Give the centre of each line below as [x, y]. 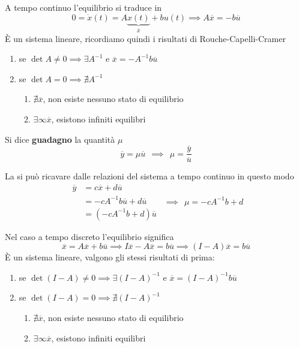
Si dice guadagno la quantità [60, 139]
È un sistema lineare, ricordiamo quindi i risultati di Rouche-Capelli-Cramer [145, 38]
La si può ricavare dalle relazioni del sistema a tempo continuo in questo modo [149, 176]
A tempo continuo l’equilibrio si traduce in [83, 7]
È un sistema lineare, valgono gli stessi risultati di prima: [110, 257]
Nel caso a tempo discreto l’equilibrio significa [89, 236]
